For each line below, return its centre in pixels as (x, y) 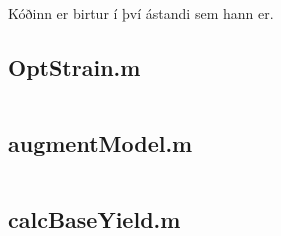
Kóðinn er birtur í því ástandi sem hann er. (141, 13)
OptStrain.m (74, 66)
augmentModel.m (100, 143)
